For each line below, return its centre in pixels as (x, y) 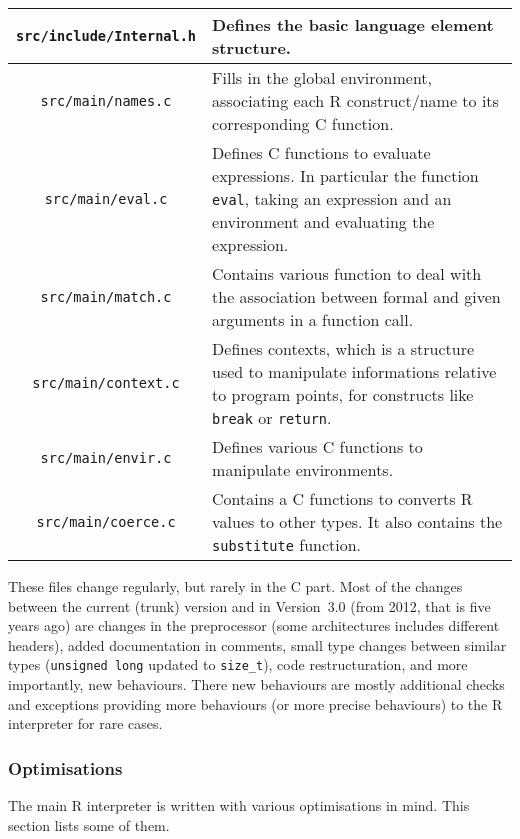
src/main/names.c (106, 100)
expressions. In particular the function (345, 175)
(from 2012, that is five (420, 605)
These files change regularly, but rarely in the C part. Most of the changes (235, 586)
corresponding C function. (303, 123)
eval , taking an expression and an (332, 198)
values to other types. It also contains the (357, 521)
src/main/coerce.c (106, 521)
